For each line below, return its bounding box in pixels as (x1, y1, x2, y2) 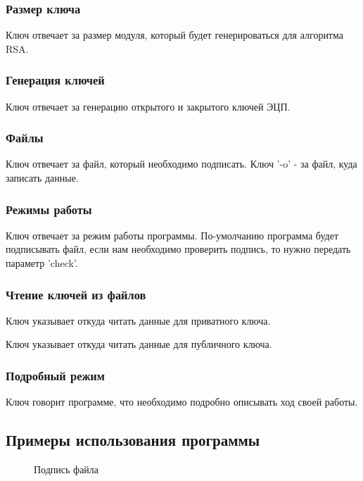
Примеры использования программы (6, 429, 260, 451)
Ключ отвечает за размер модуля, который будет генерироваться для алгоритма (6, 27, 343, 42)
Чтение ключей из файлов (6, 285, 146, 303)
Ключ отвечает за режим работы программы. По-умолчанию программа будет (6, 227, 339, 242)
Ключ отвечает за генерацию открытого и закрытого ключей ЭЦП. (6, 99, 291, 113)
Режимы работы (6, 200, 92, 218)
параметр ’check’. (6, 256, 78, 270)
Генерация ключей (6, 71, 105, 89)
